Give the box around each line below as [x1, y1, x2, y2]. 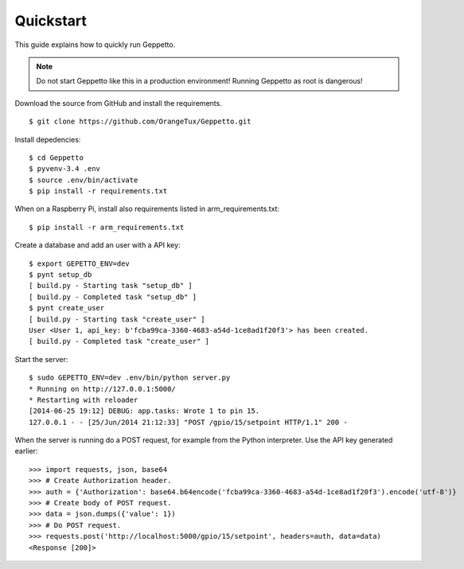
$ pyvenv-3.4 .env [29, 164, 101, 173]
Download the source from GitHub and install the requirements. [14, 98, 222, 107]
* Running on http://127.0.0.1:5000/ [29, 384, 177, 393]
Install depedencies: [14, 134, 81, 144]
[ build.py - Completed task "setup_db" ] [29, 292, 197, 302]
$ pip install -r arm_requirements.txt [29, 223, 185, 232]
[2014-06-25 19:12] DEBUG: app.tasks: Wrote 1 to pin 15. [29, 407, 260, 415]
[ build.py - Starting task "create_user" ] [29, 314, 206, 324]
